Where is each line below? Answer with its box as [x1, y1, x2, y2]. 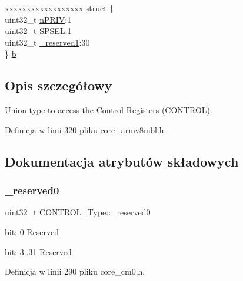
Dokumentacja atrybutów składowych [5, 152, 239, 170]
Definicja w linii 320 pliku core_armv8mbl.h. [5, 123, 167, 136]
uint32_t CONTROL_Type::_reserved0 [5, 206, 151, 218]
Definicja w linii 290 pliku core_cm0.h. [5, 265, 145, 277]
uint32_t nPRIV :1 [5, 13, 72, 25]
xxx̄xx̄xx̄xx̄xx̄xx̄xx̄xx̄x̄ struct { [5, 2, 114, 13]
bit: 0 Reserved [5, 225, 59, 238]
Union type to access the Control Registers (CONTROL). [5, 104, 212, 116]
